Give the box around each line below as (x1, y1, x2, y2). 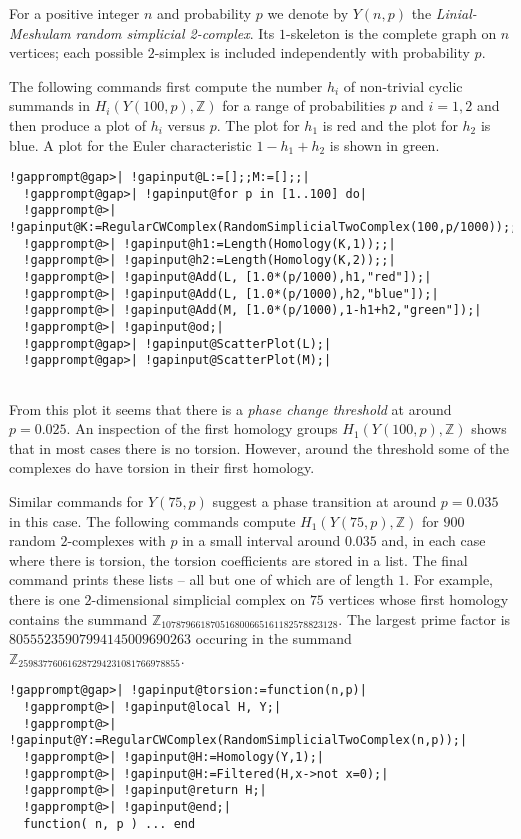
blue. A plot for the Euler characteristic (9, 134, 252, 155)
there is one (9, 589, 80, 610)
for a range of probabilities (222, 95, 385, 116)
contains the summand (9, 608, 148, 629)
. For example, (405, 569, 494, 590)
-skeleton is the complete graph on (286, 22, 497, 43)
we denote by (267, 3, 349, 23)
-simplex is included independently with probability (154, 42, 470, 63)
